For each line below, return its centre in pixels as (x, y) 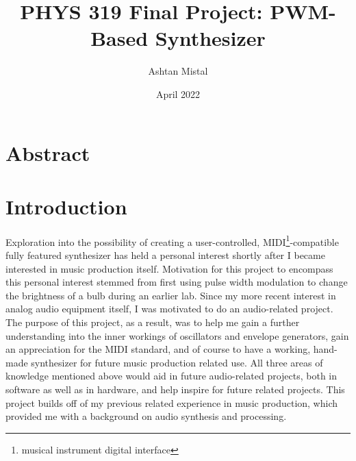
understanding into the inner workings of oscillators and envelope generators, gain (177, 335)
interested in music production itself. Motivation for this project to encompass (169, 268)
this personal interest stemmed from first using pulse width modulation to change (177, 282)
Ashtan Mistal (178, 71)
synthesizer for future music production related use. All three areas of (177, 362)
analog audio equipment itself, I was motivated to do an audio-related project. (169, 309)
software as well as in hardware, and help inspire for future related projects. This (175, 389)
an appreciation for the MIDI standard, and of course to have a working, (158, 349)
